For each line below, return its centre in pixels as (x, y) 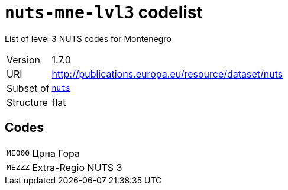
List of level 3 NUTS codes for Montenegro (88, 38)
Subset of (28, 88)
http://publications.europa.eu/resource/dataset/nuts (167, 74)
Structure (27, 102)
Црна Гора (56, 153)
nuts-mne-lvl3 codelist (104, 12)
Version (23, 59)
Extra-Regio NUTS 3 (77, 167)
